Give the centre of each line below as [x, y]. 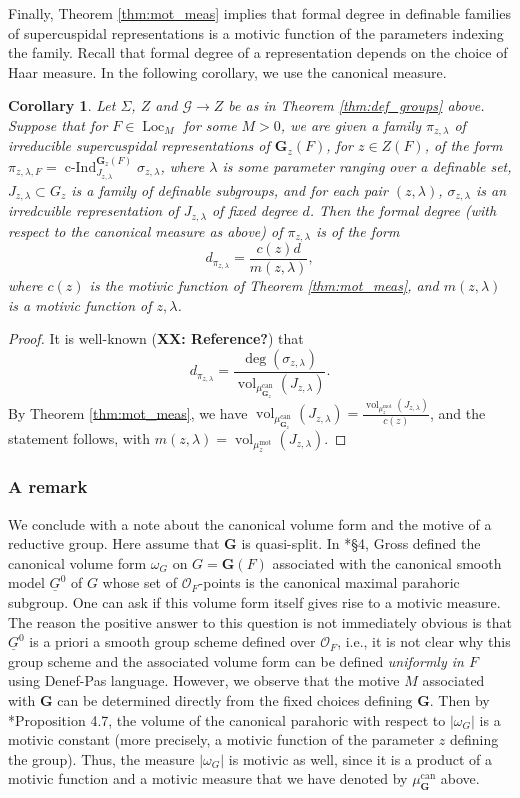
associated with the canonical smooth [387, 562]
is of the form [357, 230]
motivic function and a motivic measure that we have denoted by [208, 778]
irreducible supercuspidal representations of [139, 145]
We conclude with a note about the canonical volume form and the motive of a [250, 523]
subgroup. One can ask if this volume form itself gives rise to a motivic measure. [254, 602]
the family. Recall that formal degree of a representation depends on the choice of [258, 52]
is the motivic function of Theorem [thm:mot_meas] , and [264, 285]
